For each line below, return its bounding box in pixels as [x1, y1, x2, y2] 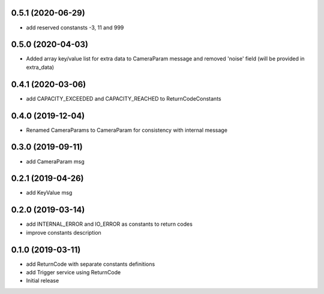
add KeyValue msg [26, 189, 73, 196]
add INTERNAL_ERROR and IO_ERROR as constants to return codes [26, 220, 193, 228]
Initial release [26, 277, 59, 284]
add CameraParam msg [26, 157, 85, 165]
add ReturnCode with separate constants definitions [26, 260, 155, 268]
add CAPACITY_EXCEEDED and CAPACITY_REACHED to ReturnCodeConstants [26, 95, 221, 102]
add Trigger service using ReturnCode [26, 269, 121, 276]
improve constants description [26, 229, 101, 236]
